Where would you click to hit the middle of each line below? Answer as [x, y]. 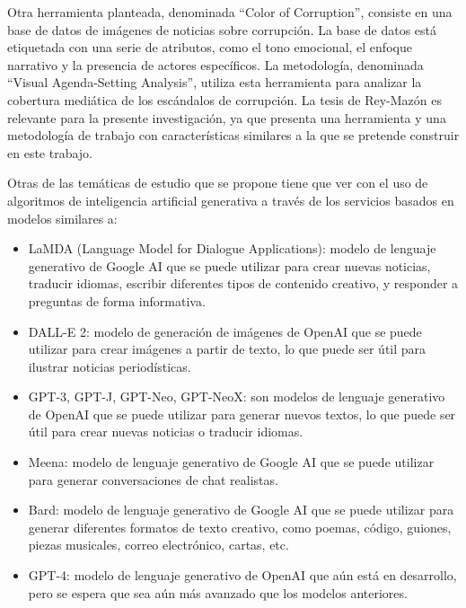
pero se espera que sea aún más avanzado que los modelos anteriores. [218, 592]
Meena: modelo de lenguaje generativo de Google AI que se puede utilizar [231, 462]
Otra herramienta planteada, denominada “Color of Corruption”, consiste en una [230, 12]
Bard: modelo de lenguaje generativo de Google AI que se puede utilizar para [241, 510]
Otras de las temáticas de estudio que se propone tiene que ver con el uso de [218, 183]
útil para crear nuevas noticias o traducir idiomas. [166, 432]
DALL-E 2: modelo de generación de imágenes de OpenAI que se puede [225, 331]
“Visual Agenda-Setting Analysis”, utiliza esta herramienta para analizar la [215, 82]
